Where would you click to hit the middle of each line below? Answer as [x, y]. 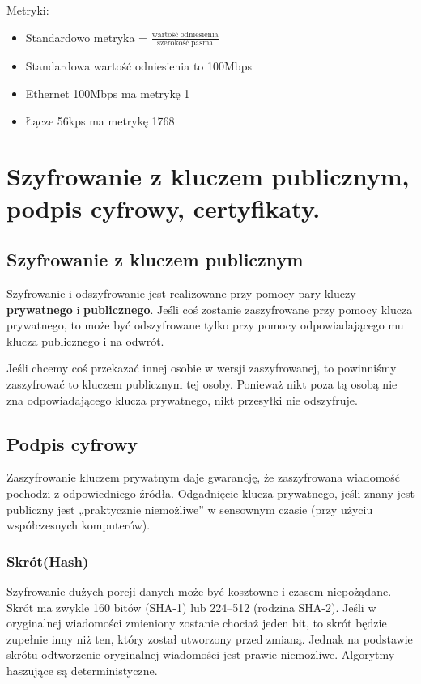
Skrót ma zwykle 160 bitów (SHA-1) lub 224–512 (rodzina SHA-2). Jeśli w [191, 607]
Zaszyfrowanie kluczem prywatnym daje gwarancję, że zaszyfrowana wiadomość [204, 477]
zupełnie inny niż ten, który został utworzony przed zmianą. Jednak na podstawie [210, 638]
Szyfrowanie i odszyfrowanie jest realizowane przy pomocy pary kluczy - [185, 293]
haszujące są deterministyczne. [82, 670]
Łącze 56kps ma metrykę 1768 [100, 120]
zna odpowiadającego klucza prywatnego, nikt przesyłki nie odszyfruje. [182, 399]
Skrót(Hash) [48, 561]
